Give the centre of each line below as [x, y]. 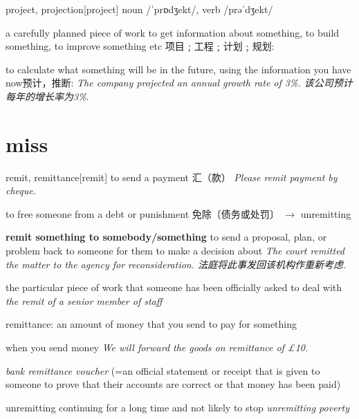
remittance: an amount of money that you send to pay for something [151, 324]
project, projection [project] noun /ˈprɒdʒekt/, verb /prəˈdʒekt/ [139, 9]
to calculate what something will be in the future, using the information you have [178, 69]
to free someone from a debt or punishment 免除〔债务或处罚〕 [142, 213]
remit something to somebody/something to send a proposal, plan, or [166, 237]
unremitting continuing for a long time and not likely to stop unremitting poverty [177, 407]
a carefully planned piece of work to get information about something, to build [173, 32]
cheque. [21, 190]
